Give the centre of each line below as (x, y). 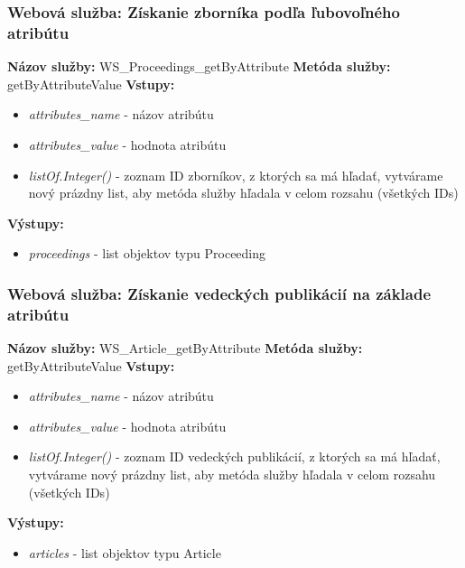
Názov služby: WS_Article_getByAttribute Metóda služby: (185, 348)
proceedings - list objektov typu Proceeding (147, 253)
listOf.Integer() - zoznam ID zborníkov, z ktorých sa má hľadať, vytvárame (236, 175)
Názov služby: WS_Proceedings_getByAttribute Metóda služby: (199, 66)
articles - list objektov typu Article (125, 552)
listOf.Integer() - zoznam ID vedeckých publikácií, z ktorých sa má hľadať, (234, 456)
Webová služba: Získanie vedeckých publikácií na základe (219, 293)
